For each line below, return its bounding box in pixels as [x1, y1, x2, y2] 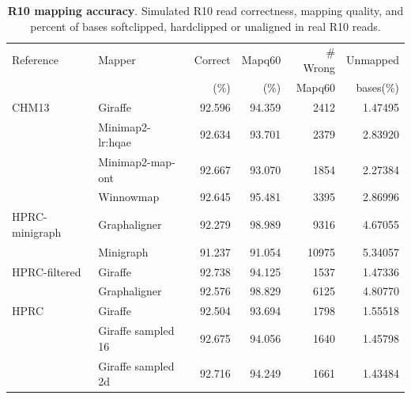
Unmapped [346, 51, 399, 68]
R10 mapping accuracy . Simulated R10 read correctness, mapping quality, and [7, 2, 404, 18]
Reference [12, 51, 58, 68]
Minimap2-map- [98, 154, 175, 169]
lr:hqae [98, 134, 131, 150]
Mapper [98, 51, 136, 68]
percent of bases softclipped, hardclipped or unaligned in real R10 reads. [30, 17, 381, 34]
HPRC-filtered [12, 263, 81, 279]
